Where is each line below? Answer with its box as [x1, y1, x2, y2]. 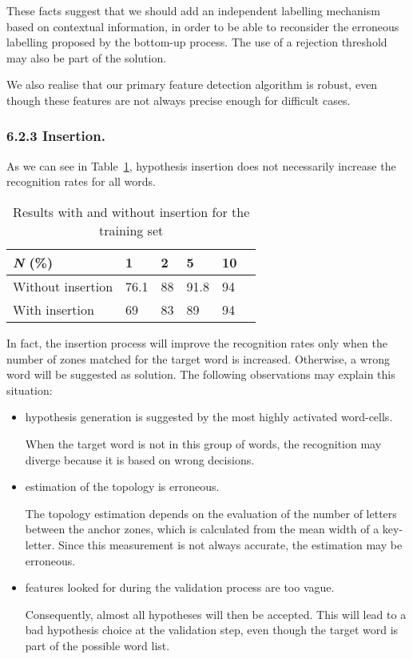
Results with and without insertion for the [13, 202, 250, 221]
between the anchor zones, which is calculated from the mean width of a [25, 520, 379, 537]
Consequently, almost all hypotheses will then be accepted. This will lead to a [25, 605, 407, 622]
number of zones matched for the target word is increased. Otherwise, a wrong [6, 350, 391, 367]
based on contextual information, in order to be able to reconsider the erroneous [6, 18, 399, 34]
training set [99, 220, 164, 239]
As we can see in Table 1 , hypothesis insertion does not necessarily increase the [6, 157, 396, 174]
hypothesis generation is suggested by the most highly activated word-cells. [25, 408, 393, 425]
